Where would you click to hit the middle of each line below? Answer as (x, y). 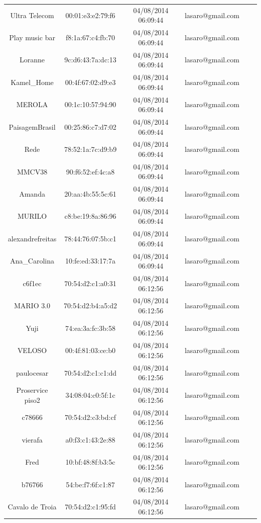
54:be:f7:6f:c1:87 (90, 484)
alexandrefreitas (32, 238)
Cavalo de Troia (32, 507)
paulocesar (32, 372)
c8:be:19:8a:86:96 (90, 216)
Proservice (32, 390)
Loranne (32, 60)
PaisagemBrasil (32, 126)
